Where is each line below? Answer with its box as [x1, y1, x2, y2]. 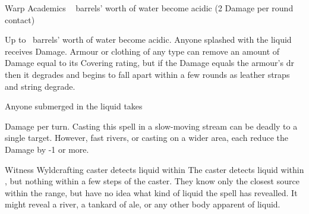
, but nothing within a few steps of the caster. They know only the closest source [5, 175, 299, 187]
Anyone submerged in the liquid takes [5, 100, 143, 112]
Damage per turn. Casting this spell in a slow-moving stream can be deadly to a [5, 119, 298, 132]
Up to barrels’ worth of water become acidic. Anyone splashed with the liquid [5, 33, 292, 46]
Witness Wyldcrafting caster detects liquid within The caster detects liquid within [5, 163, 304, 175]
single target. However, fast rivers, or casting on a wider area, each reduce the [5, 131, 288, 144]
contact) [5, 13, 35, 26]
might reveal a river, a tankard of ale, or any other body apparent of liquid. [5, 198, 280, 210]
